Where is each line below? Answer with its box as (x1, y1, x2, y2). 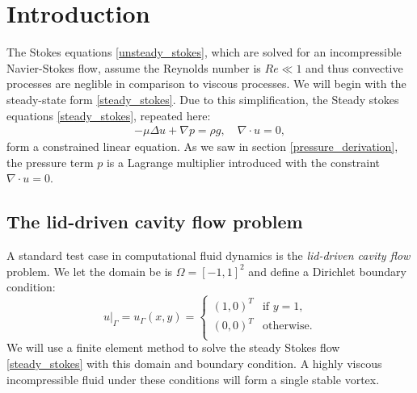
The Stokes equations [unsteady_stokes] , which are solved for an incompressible (6, 44, 402, 61)
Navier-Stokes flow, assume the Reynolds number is (6, 59, 261, 76)
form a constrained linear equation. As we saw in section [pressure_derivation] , (6, 138, 398, 155)
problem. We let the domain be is (6, 262, 173, 279)
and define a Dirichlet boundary (248, 262, 406, 279)
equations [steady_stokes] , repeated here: (6, 107, 211, 123)
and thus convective (305, 59, 403, 76)
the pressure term (6, 153, 94, 170)
